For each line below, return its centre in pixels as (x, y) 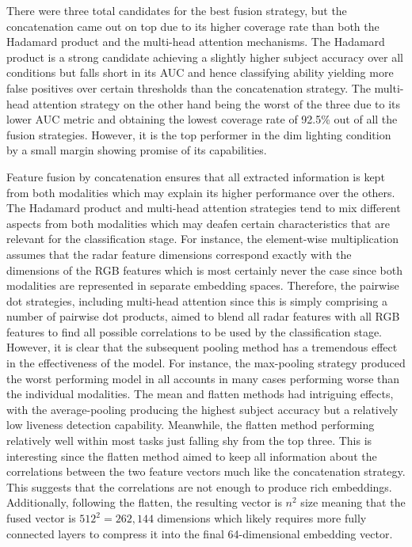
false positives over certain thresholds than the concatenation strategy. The (189, 87)
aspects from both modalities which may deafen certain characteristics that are (198, 223)
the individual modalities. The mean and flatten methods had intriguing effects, (200, 394)
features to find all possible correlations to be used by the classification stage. (194, 331)
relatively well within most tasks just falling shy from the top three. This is (189, 441)
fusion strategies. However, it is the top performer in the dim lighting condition (199, 134)
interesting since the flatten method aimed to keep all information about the (192, 456)
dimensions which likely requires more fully (262, 518)
